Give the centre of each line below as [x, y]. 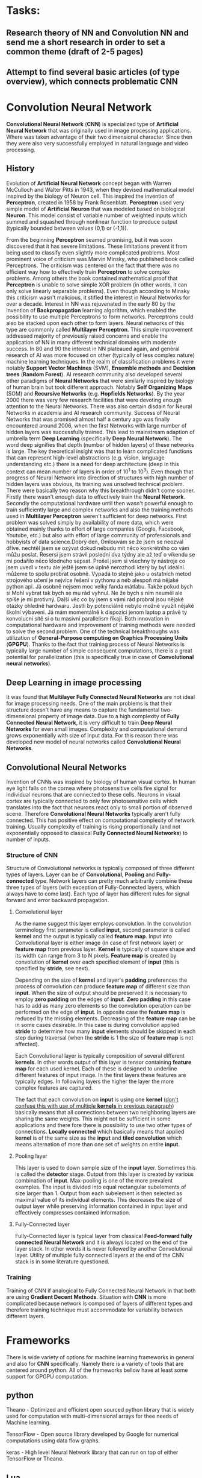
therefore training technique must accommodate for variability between [95, 1310]
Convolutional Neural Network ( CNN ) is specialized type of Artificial [92, 124]
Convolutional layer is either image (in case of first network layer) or [99, 943]
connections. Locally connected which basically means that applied [99, 1132]
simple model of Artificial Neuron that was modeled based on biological [96, 209]
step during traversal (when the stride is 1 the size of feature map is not [104, 1038]
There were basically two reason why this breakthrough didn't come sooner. [101, 491]
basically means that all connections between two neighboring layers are [105, 1113]
